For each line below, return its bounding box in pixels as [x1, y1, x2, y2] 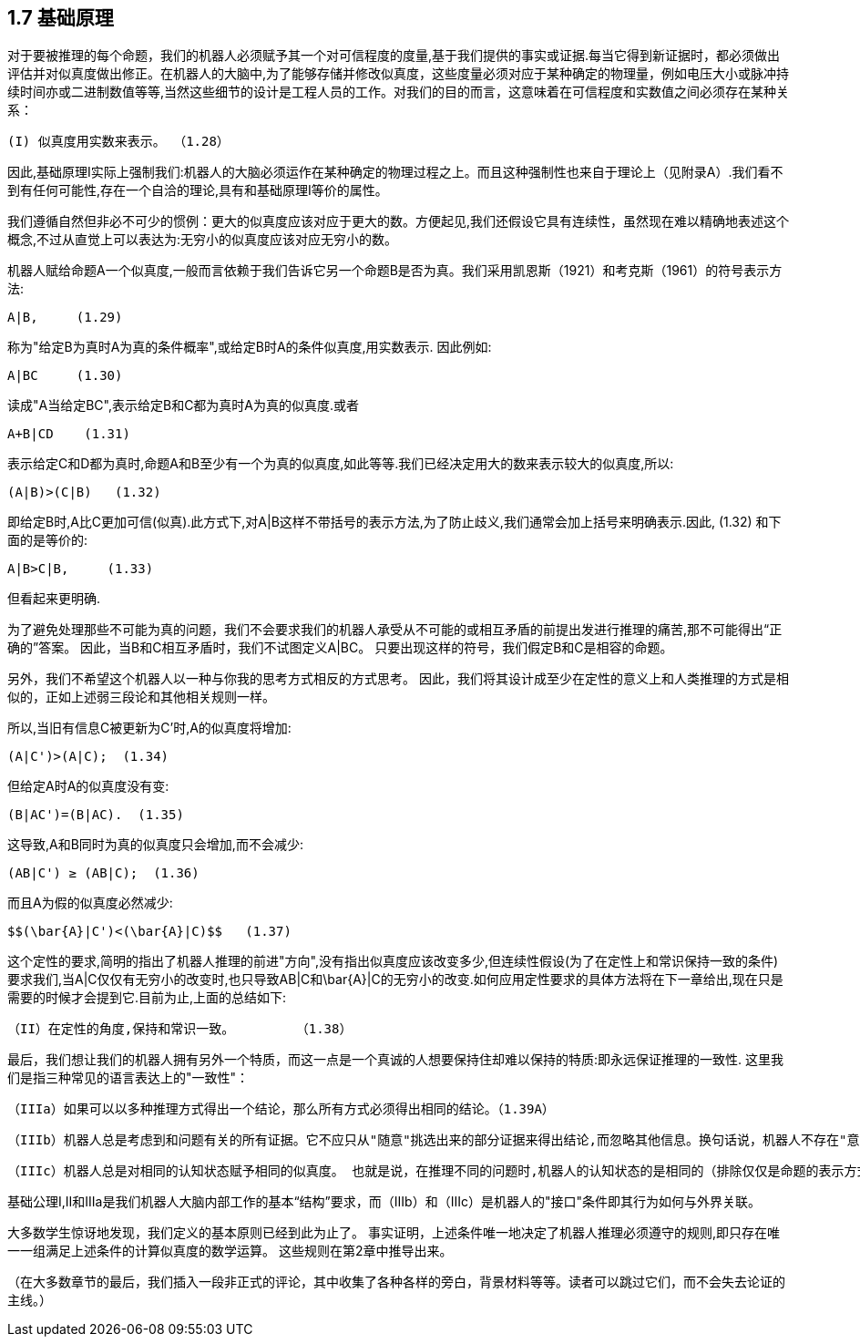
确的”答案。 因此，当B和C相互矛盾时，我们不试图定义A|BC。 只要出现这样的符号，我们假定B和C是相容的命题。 [7, 640, 673, 656]
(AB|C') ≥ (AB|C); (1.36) [7, 866, 200, 881]
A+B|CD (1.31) [7, 426, 130, 442]
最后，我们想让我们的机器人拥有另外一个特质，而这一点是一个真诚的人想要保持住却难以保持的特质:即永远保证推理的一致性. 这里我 [7, 1052, 784, 1068]
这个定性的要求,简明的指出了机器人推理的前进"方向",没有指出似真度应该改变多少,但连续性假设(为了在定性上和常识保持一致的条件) [7, 953, 779, 970]
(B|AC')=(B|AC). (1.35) [7, 807, 184, 823]
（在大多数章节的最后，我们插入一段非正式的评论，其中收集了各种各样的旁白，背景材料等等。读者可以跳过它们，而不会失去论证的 [7, 1274, 785, 1290]
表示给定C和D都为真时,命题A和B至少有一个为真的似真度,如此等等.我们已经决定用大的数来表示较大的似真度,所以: [7, 456, 674, 472]
